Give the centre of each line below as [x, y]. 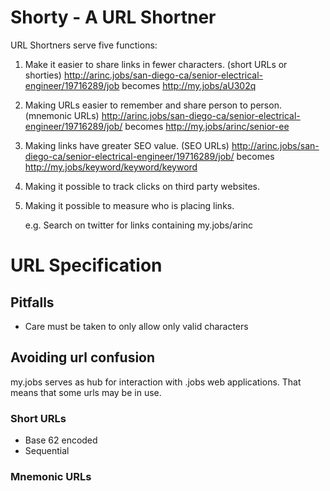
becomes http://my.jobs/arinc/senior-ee [207, 126]
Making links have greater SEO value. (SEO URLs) [127, 145]
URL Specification [86, 265]
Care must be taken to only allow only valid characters [136, 326]
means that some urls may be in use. [86, 392]
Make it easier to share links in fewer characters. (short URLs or [156, 64]
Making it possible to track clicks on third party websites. [142, 186]
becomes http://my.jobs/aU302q [189, 85]
